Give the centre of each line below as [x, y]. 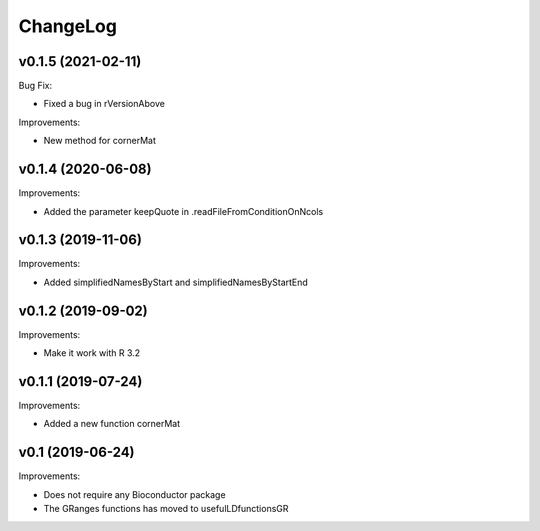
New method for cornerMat [100, 141]
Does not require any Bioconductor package [134, 494]
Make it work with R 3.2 [92, 353]
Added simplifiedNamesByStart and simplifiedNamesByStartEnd [176, 282]
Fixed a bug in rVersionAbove [104, 104]
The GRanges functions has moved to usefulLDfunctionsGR [166, 509]
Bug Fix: [35, 86]
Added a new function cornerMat [112, 424]
